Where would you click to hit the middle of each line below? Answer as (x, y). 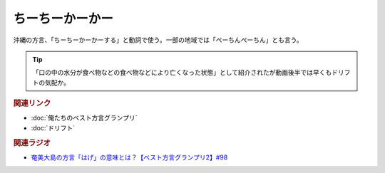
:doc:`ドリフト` (53, 127)
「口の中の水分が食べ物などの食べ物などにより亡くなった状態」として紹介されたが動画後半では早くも (182, 73)
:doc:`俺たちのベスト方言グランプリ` (84, 118)
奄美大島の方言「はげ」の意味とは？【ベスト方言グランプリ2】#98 (129, 157)
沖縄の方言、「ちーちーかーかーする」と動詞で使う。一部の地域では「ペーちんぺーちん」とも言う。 (158, 40)
